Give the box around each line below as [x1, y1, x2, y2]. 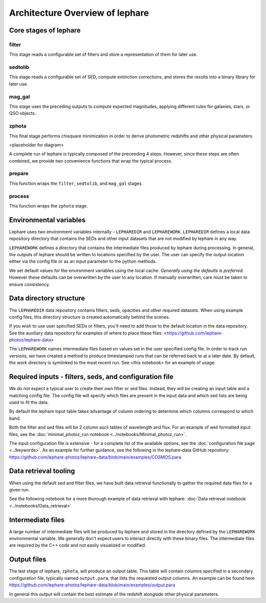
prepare [9, 170, 29, 177]
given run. [9, 487, 30, 493]
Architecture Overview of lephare [9, 7, 149, 18]
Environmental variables [9, 216, 86, 224]
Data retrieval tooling [9, 467, 75, 475]
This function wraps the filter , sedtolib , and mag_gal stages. [9, 180, 143, 186]
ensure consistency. [9, 281, 50, 287]
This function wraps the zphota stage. [9, 202, 88, 209]
